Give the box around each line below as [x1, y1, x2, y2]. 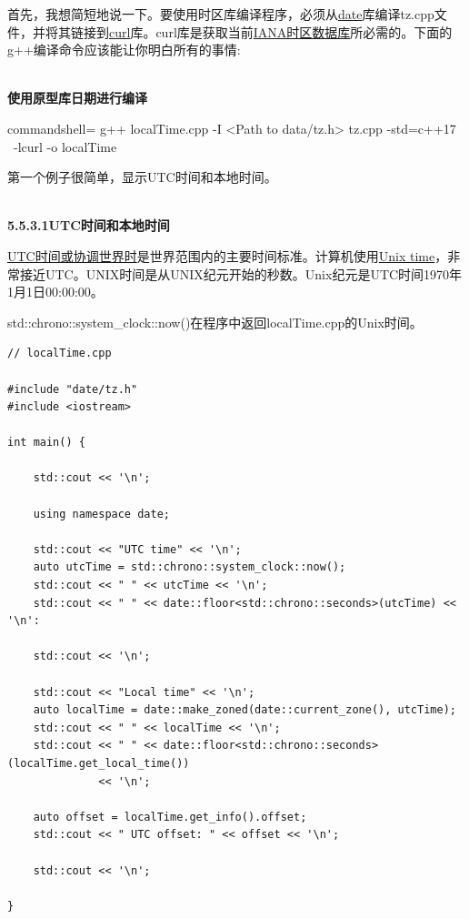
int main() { [7, 436, 85, 449]
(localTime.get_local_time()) [7, 756, 190, 770]
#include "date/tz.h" [7, 382, 138, 396]
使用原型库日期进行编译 [7, 88, 147, 107]
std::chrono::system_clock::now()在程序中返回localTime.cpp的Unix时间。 [7, 312, 423, 331]
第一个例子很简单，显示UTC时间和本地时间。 [7, 167, 277, 187]
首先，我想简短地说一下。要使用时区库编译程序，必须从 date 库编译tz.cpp [7, 5, 434, 23]
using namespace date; [33, 507, 170, 520]
